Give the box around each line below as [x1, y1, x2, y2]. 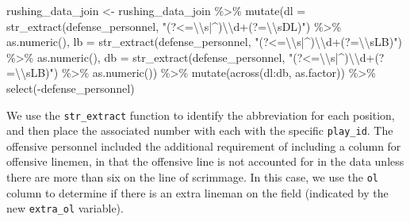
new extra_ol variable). [6, 200, 124, 216]
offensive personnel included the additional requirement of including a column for [6, 137, 401, 154]
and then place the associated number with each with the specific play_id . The [6, 122, 393, 139]
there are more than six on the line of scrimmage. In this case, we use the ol [6, 169, 379, 186]
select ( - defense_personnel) [6, 79, 135, 96]
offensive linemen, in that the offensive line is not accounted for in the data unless [6, 153, 404, 170]
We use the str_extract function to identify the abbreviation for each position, [6, 106, 395, 123]
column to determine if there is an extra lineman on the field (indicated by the [6, 184, 389, 201]
